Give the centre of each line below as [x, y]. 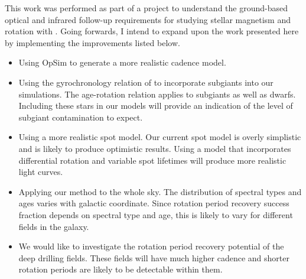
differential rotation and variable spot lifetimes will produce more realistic [152, 160]
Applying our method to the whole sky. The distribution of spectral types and [160, 191]
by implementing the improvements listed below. [92, 42]
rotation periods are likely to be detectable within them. [121, 269]
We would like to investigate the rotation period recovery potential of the [151, 246]
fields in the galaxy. [54, 226]
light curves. [41, 172]
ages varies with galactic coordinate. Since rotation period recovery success [154, 203]
